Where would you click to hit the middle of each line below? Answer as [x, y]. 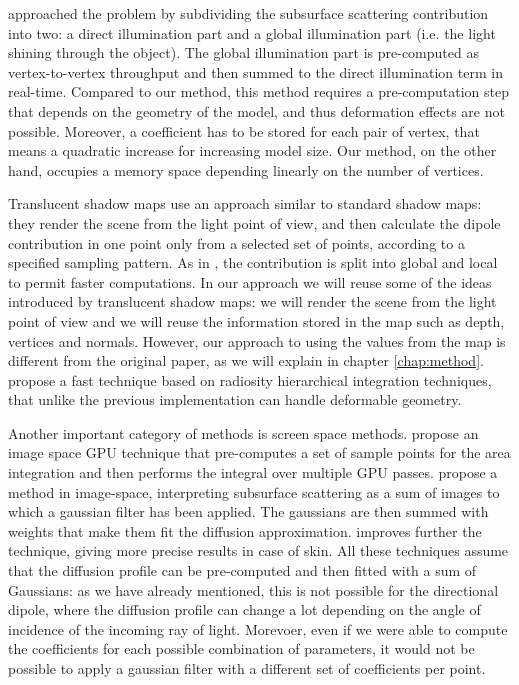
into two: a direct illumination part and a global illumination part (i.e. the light [252, 32]
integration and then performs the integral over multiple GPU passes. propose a [253, 472]
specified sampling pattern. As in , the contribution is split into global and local [253, 262]
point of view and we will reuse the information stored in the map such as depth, [256, 320]
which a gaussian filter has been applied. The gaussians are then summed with [248, 511]
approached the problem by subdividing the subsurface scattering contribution [248, 13]
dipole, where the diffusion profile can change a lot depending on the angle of [244, 609]
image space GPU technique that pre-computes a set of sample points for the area [259, 452]
